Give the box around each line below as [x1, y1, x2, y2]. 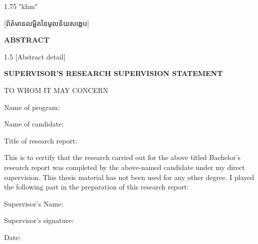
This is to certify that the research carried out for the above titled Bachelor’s [4, 152, 241, 162]
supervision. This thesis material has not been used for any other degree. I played [4, 171, 254, 182]
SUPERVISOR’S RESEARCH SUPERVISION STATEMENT [4, 68, 223, 78]
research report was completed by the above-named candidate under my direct [4, 161, 245, 172]
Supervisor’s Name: [4, 198, 64, 208]
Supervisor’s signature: [4, 215, 74, 225]
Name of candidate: [4, 118, 64, 129]
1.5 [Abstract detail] [4, 51, 66, 61]
